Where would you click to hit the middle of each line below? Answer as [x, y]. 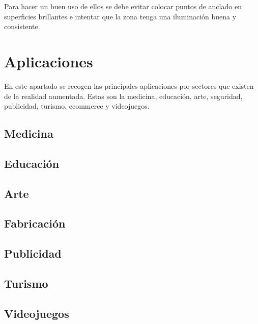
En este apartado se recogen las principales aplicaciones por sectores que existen [129, 85]
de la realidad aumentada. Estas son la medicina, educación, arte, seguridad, [123, 96]
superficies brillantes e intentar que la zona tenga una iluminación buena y [120, 16]
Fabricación [35, 223]
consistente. [22, 26]
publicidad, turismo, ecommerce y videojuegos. [77, 106]
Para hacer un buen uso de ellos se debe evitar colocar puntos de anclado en [123, 6]
